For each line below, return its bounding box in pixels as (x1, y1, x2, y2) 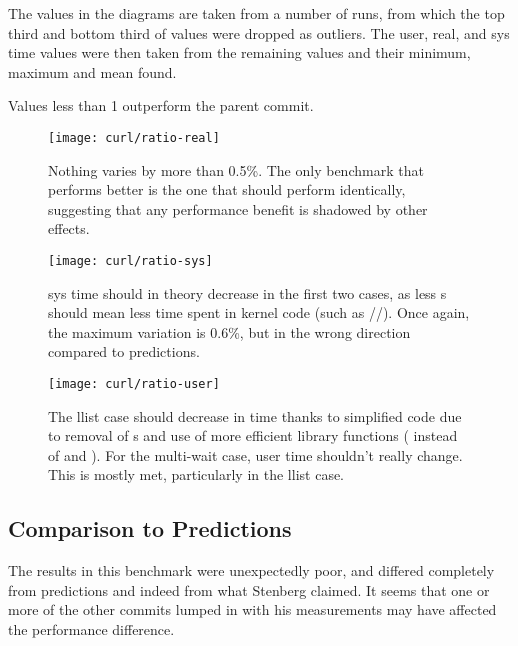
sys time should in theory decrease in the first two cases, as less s (48, 282, 447, 303)
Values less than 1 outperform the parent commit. (8, 95, 314, 116)
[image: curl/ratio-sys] (48, 254, 213, 268)
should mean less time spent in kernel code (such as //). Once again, (48, 302, 470, 323)
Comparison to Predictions (8, 513, 292, 544)
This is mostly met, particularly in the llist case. (48, 464, 345, 485)
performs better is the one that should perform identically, (48, 179, 406, 200)
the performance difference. (8, 619, 175, 640)
